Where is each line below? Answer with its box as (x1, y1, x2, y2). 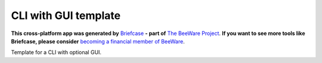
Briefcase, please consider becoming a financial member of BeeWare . (11, 37, 185, 45)
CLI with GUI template (11, 9, 121, 22)
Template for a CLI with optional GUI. (11, 49, 101, 56)
